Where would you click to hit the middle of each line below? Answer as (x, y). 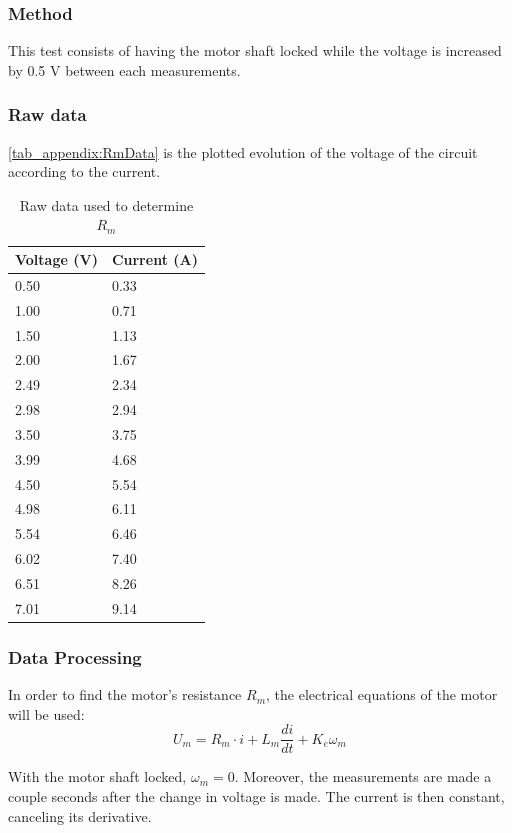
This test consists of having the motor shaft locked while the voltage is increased (255, 50)
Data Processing (75, 656)
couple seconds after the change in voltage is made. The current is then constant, (256, 795)
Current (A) (154, 259)
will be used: (46, 713)
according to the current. (84, 171)
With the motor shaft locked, (97, 776)
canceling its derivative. (80, 815)
